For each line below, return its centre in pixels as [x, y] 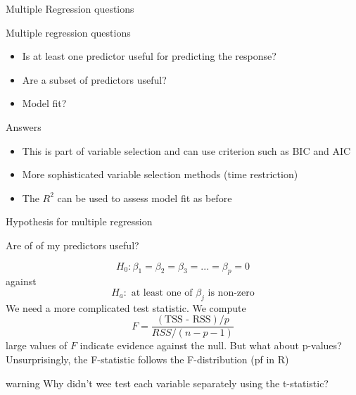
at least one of [162, 293]
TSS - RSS [188, 320]
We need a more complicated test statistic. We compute [126, 307]
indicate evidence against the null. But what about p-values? [211, 345]
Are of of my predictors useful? [72, 245]
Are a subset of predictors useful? [94, 79]
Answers [24, 126]
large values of [37, 345]
